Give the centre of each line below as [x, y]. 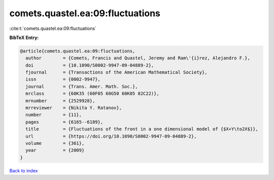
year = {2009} [55, 150]
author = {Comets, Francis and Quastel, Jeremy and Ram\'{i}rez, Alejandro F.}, [138, 58]
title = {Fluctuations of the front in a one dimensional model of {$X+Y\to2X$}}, [142, 129]
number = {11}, [54, 115]
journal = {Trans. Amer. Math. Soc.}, [82, 86]
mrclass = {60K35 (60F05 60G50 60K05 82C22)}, [92, 94]
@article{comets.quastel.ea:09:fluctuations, [78, 51]
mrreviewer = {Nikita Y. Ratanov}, [74, 108]
